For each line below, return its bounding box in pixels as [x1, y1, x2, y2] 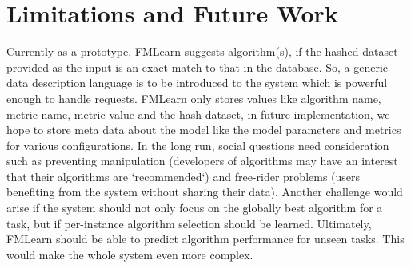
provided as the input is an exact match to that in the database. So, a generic [6, 58, 389, 75]
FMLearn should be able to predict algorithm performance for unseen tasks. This [6, 231, 405, 247]
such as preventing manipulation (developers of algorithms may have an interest [6, 152, 398, 169]
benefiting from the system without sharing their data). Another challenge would [6, 183, 403, 200]
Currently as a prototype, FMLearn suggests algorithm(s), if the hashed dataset [6, 43, 398, 60]
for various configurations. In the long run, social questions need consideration [6, 136, 389, 153]
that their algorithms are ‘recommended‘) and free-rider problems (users [6, 167, 361, 184]
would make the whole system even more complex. [6, 246, 253, 262]
